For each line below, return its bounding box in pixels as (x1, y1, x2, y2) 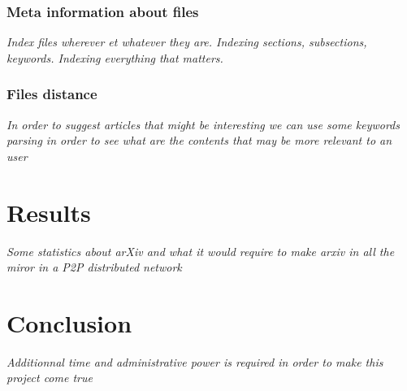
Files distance (6, 84, 97, 104)
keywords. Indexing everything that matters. (6, 49, 223, 66)
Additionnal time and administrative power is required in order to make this (6, 353, 383, 370)
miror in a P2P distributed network (6, 258, 182, 276)
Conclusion (6, 306, 132, 339)
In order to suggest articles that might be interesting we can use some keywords (6, 115, 400, 133)
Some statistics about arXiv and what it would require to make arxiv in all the (6, 242, 395, 259)
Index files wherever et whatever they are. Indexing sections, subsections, (6, 33, 367, 50)
